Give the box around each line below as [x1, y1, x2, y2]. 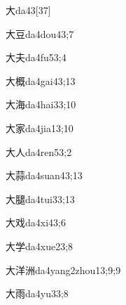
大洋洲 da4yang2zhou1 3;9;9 [6, 262, 121, 277]
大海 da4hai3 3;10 [6, 97, 76, 112]
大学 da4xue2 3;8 [6, 238, 73, 253]
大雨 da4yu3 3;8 [6, 286, 69, 301]
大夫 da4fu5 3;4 [6, 50, 66, 65]
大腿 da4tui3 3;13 [6, 191, 75, 206]
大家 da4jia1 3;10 [6, 120, 73, 135]
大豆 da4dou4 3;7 [6, 26, 74, 41]
